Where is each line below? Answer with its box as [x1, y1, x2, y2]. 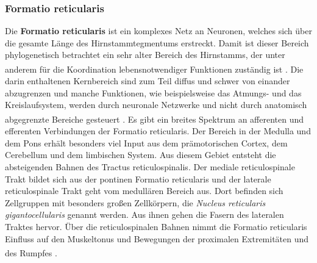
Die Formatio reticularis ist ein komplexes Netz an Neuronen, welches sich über [5, 24, 312, 37]
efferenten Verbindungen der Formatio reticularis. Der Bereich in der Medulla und [5, 124, 311, 137]
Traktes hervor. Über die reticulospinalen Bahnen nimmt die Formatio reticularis [5, 220, 307, 233]
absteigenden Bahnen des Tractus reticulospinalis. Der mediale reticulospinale [5, 160, 295, 173]
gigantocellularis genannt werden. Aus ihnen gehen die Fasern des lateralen [5, 208, 284, 221]
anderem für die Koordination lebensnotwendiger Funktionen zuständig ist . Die [5, 62, 304, 75]
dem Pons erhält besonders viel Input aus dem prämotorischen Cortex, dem [5, 136, 288, 149]
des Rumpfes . [5, 246, 57, 259]
